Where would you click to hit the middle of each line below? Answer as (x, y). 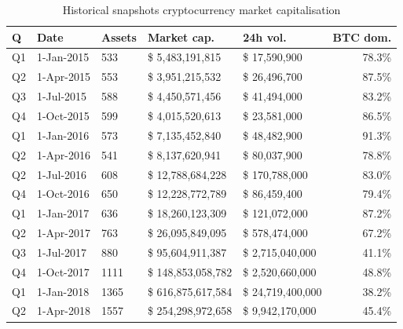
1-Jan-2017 (63, 213)
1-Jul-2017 (62, 252)
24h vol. (265, 37)
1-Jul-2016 (62, 174)
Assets (119, 37)
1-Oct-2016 (63, 194)
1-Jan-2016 (63, 135)
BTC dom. (362, 37)
